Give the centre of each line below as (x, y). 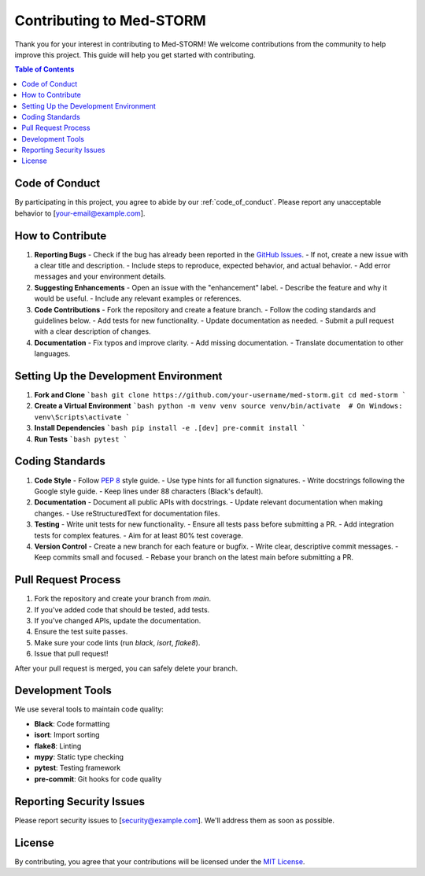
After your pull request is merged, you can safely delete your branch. (126, 668)
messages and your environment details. (100, 276)
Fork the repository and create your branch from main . (123, 599)
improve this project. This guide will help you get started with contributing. (135, 54)
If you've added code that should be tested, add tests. (122, 609)
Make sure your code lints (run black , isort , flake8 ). (117, 642)
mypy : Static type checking (79, 757)
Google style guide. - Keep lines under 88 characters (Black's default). (149, 491)
